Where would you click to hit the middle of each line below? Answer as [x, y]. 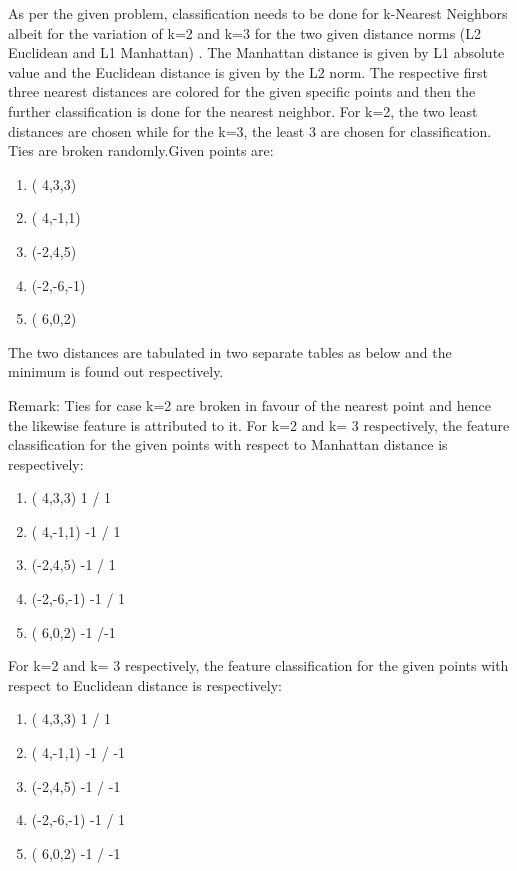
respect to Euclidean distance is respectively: [145, 684]
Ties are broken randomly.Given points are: [141, 150]
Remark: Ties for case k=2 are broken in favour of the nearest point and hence [249, 404]
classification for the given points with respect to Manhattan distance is [228, 444]
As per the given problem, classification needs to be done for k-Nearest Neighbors [258, 13]
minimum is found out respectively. [116, 371]
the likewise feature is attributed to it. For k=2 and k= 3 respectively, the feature [259, 424]
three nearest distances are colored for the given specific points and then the [242, 91]
